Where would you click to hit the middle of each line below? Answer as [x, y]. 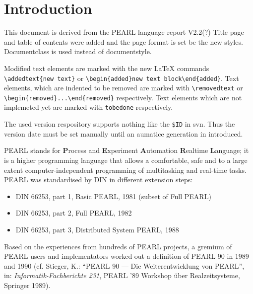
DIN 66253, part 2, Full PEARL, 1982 [74, 213]
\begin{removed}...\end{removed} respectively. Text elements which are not [123, 97]
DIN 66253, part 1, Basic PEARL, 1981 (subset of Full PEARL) [113, 196]
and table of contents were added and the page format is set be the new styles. [124, 41]
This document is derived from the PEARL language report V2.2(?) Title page [124, 32]
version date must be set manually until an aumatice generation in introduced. [124, 133]
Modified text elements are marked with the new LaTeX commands [107, 68]
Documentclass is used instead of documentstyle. [78, 51]
